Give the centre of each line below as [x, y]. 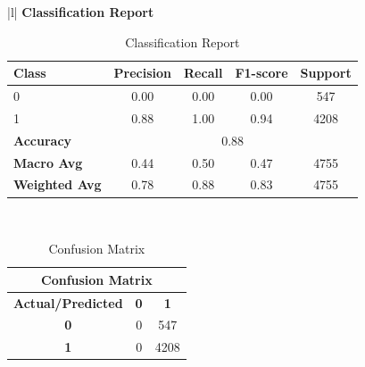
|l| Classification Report [81, 12]
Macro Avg [48, 162]
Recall [203, 73]
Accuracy [43, 140]
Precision [143, 73]
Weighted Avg [58, 184]
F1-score [261, 73]
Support [326, 73]
